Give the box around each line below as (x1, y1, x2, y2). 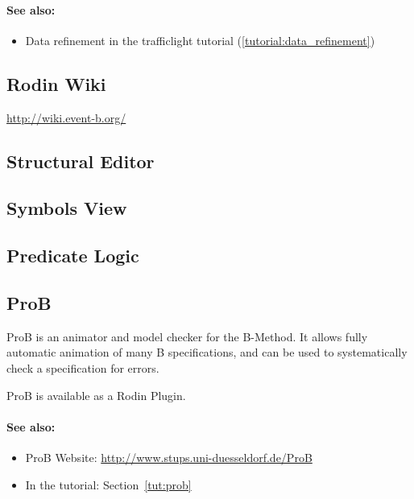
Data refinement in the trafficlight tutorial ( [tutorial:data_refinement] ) (25, 31, 375, 48)
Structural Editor (6, 148, 155, 173)
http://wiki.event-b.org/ (6, 109, 126, 126)
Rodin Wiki (6, 71, 106, 96)
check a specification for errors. (6, 359, 159, 376)
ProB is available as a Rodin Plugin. (6, 386, 186, 403)
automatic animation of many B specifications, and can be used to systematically (6, 344, 408, 361)
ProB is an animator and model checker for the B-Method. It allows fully (6, 328, 368, 344)
